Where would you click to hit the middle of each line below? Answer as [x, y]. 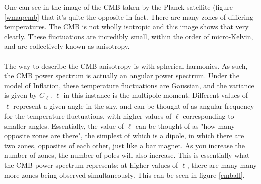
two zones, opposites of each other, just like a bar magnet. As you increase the [125, 145]
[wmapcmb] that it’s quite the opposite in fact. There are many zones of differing [129, 16]
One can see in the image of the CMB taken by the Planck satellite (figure [118, 7]
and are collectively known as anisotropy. [67, 46]
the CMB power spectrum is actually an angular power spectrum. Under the [122, 75]
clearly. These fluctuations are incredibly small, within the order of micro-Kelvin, [129, 36]
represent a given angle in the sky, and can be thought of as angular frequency [134, 106]
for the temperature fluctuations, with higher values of [88, 116]
